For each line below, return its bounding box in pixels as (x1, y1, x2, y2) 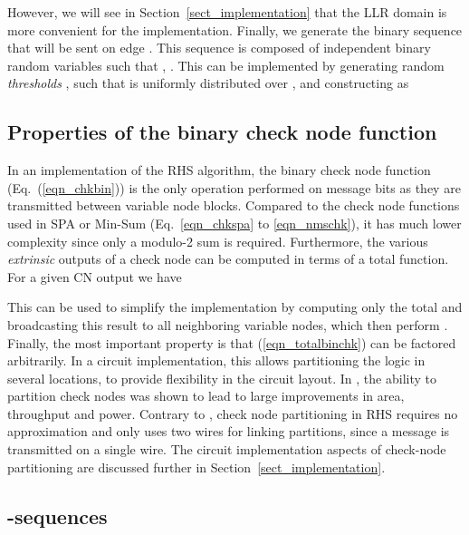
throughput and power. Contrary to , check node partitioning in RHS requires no (7, 404, 458, 423)
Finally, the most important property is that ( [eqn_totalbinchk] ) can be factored (7, 333, 456, 352)
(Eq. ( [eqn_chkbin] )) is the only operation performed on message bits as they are (7, 178, 461, 197)
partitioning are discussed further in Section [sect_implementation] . (7, 457, 386, 476)
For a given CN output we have (7, 267, 182, 286)
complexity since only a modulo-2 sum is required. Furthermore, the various (7, 231, 428, 250)
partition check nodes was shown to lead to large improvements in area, (7, 386, 405, 405)
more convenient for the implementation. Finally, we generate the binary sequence (7, 20, 463, 39)
